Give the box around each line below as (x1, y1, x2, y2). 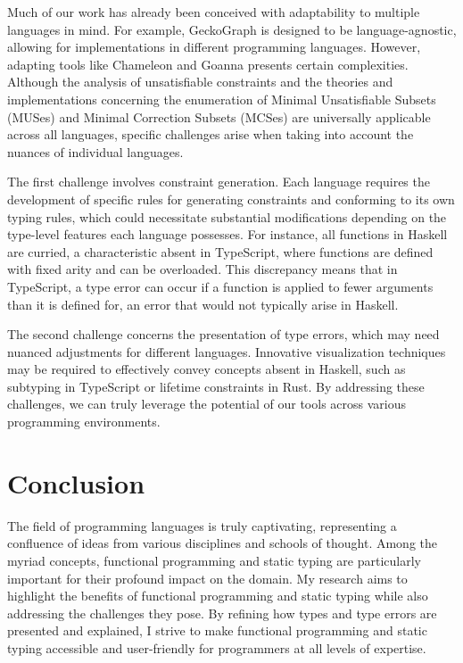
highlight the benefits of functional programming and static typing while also (7, 586, 428, 605)
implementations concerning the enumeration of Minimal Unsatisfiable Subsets (7, 89, 436, 108)
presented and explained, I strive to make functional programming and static (7, 621, 427, 640)
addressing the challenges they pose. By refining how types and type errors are (7, 603, 437, 622)
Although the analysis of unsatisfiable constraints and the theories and (7, 72, 393, 91)
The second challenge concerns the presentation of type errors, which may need (7, 325, 440, 344)
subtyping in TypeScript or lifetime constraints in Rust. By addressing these (7, 377, 425, 395)
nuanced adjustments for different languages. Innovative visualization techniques (7, 342, 446, 361)
